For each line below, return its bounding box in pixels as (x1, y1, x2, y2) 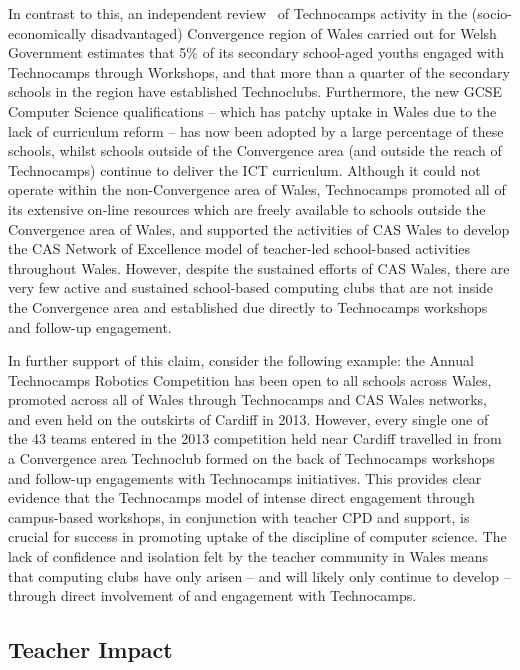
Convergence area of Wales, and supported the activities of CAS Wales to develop (8, 218, 510, 239)
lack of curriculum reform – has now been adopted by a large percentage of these (8, 120, 504, 141)
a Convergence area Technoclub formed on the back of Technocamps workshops (8, 448, 495, 469)
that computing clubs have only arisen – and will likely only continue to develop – (8, 565, 511, 586)
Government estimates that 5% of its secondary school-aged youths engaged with (8, 42, 505, 63)
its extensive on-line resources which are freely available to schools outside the (8, 198, 486, 219)
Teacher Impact (8, 634, 173, 665)
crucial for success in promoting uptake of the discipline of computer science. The (8, 526, 507, 547)
